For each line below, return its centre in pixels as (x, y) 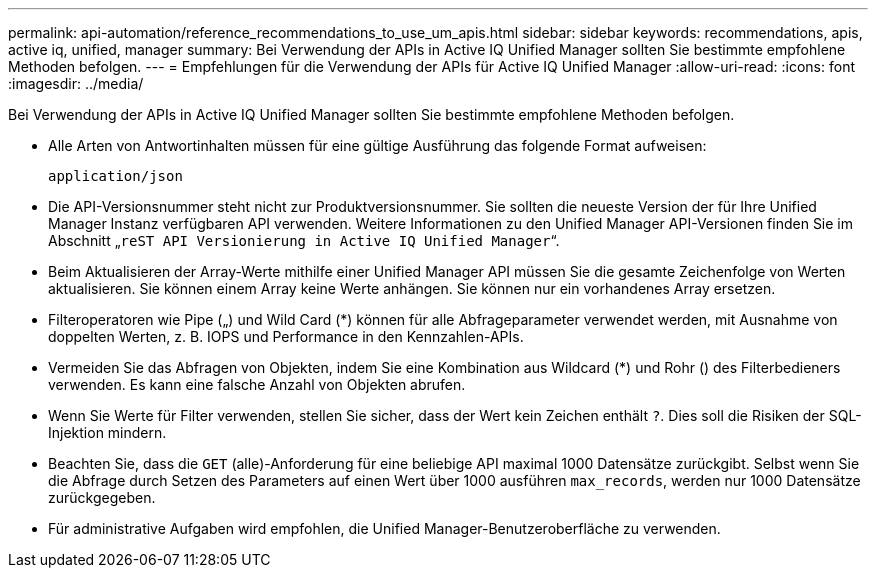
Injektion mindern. (107, 432)
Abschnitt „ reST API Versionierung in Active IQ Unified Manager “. (304, 240)
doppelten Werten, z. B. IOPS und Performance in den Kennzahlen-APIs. (286, 336)
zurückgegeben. (102, 497)
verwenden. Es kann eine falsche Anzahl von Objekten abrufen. (257, 384)
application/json (115, 176)
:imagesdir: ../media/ (76, 83)
